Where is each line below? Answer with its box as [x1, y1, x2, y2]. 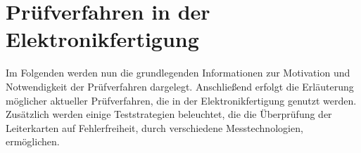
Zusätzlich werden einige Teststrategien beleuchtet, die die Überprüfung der [6, 107, 332, 121]
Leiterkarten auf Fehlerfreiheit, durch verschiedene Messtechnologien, [6, 120, 303, 135]
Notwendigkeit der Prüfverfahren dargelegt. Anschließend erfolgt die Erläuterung [6, 79, 354, 93]
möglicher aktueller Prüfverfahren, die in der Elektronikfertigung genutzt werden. [6, 93, 357, 107]
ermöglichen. [6, 134, 60, 149]
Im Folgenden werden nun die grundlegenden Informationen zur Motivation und [6, 65, 350, 80]
